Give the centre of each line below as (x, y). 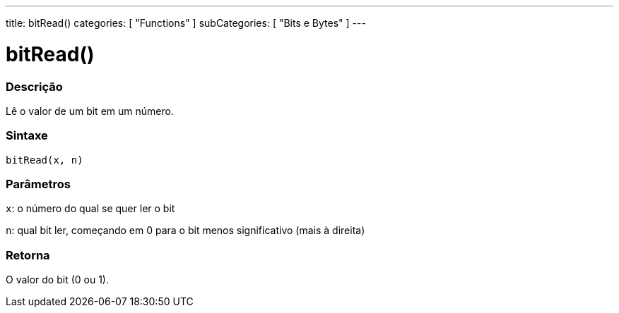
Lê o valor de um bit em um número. (90, 111)
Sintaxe (27, 136)
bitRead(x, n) (45, 160)
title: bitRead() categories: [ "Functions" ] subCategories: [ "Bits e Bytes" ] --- (186, 23)
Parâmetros (38, 184)
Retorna (28, 255)
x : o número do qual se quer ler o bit (90, 209)
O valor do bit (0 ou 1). (58, 280)
